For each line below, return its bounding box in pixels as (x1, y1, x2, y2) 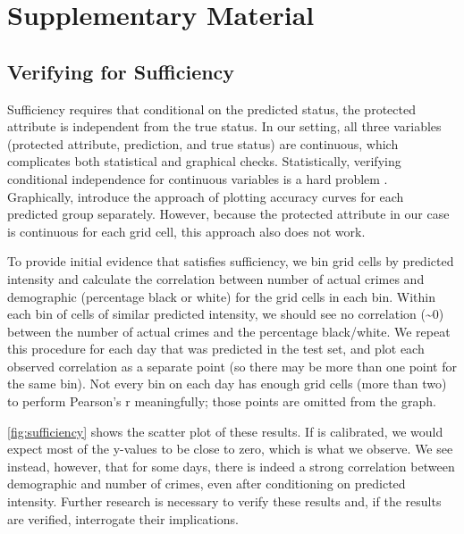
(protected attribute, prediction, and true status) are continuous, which (7, 134, 399, 153)
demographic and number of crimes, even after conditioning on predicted (7, 474, 406, 493)
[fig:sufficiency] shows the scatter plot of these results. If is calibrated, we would (7, 421, 443, 440)
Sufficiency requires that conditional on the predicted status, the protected (7, 99, 416, 118)
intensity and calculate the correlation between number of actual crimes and (7, 269, 425, 288)
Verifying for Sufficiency (7, 57, 235, 85)
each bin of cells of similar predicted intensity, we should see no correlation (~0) (7, 305, 444, 323)
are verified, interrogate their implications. (7, 509, 239, 528)
